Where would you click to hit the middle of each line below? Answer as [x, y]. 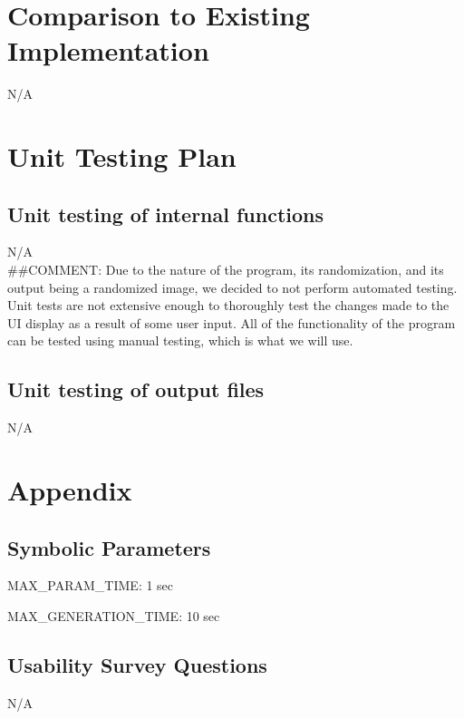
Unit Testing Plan [122, 156]
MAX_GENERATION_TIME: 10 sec [114, 616]
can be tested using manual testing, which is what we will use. [180, 340]
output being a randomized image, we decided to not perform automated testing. [232, 287]
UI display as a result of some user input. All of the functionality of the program [232, 322]
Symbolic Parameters [109, 547]
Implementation [108, 50]
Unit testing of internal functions [166, 214]
